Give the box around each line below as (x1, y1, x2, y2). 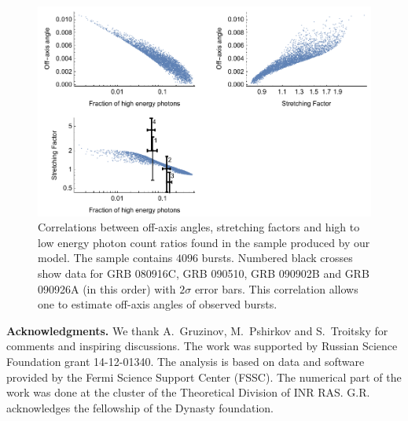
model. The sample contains (38, 249, 173, 266)
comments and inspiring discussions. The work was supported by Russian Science (6, 338, 398, 354)
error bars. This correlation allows (194, 280, 358, 297)
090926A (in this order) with (38, 280, 176, 297)
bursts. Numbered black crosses (201, 249, 353, 266)
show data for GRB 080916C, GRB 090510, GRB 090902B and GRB (38, 265, 369, 282)
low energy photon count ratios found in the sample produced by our (38, 234, 370, 250)
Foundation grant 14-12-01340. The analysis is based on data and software (6, 353, 365, 370)
